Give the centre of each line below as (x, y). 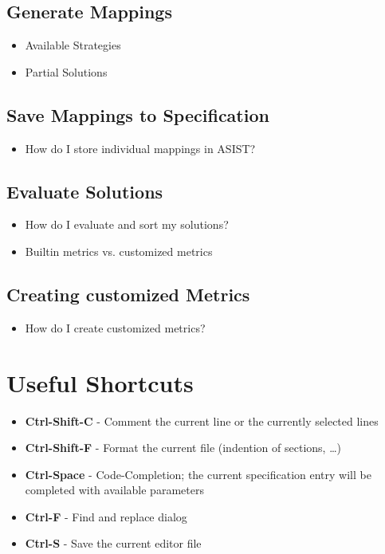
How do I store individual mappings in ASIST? (140, 148)
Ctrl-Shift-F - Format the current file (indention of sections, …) (183, 448)
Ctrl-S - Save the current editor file (113, 543)
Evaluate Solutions (85, 191)
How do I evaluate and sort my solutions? (127, 224)
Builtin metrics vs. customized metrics (119, 251)
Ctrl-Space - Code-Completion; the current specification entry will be (198, 474)
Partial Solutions (66, 71)
